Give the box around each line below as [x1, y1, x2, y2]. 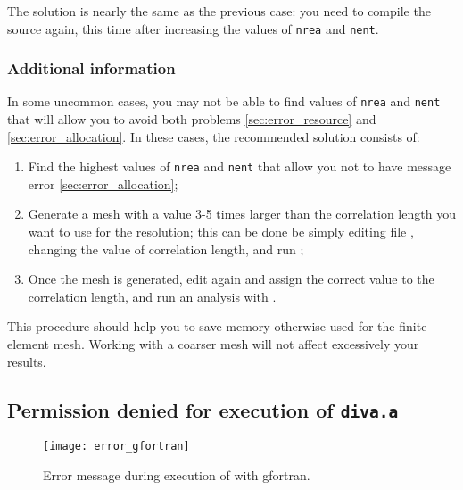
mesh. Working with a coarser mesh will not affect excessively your [53, 335, 419, 353]
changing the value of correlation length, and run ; [28, 239, 304, 258]
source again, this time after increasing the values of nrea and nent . [7, 19, 379, 37]
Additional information [7, 57, 176, 79]
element [7, 335, 50, 353]
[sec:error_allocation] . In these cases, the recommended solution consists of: [7, 127, 420, 145]
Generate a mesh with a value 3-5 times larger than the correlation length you [28, 204, 456, 223]
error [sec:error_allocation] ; [28, 174, 178, 193]
